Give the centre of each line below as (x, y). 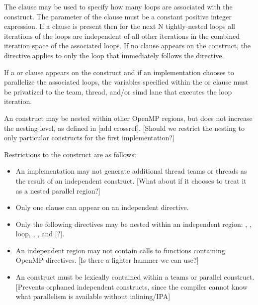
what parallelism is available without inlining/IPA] (93, 296)
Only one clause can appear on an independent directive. (102, 207)
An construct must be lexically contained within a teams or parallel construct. (135, 277)
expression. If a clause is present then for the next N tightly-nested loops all (120, 26)
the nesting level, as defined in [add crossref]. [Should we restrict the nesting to (125, 128)
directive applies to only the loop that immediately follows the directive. (114, 55)
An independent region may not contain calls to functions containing (120, 250)
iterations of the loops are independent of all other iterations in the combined (122, 36)
